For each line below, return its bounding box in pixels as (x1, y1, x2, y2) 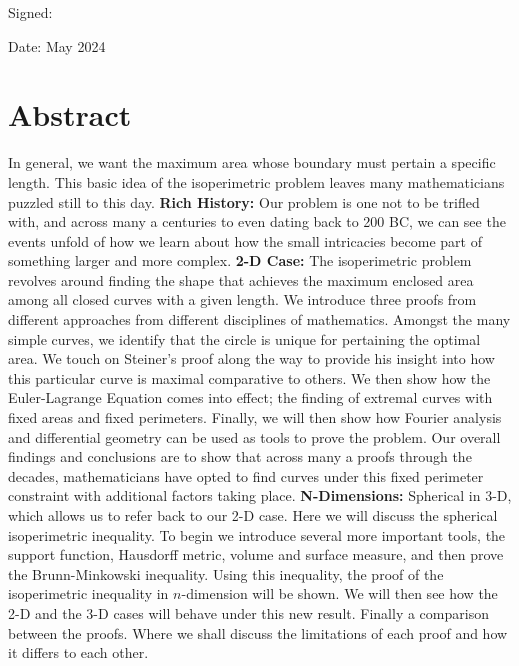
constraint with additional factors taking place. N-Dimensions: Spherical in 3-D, (8, 485, 512, 506)
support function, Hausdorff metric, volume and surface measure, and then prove (8, 544, 504, 565)
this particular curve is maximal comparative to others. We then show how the (8, 367, 491, 388)
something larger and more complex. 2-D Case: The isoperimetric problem (8, 250, 472, 271)
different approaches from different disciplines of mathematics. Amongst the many (8, 309, 511, 330)
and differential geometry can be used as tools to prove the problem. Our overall (8, 426, 501, 447)
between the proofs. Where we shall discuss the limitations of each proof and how (8, 622, 508, 643)
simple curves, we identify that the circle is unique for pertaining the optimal (8, 328, 481, 349)
